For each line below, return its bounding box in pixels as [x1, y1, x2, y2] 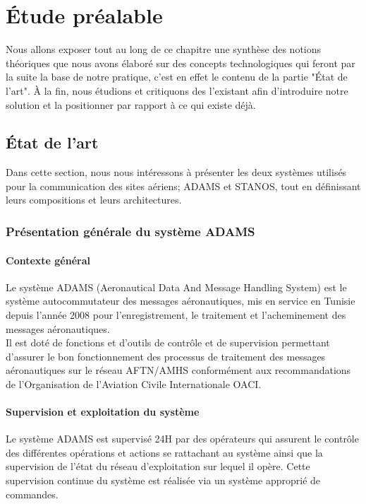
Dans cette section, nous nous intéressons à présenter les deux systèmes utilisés [6, 165, 347, 180]
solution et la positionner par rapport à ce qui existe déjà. [6, 97, 256, 112]
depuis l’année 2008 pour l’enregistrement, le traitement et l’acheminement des [6, 307, 346, 322]
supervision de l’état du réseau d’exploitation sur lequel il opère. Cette [6, 459, 310, 474]
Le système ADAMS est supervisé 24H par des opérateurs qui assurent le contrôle [6, 431, 359, 446]
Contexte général [6, 252, 90, 267]
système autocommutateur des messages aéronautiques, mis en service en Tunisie [6, 293, 355, 308]
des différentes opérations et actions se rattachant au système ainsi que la [6, 445, 323, 459]
